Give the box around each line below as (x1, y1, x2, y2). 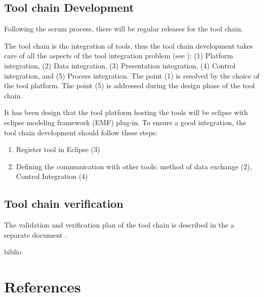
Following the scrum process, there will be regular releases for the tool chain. (4, 23, 243, 34)
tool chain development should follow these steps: (4, 127, 157, 137)
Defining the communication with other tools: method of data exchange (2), (16, 161, 252, 171)
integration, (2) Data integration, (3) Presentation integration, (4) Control (4, 60, 236, 70)
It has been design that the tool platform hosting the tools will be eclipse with (4, 107, 248, 118)
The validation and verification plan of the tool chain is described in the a (4, 219, 235, 230)
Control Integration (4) (16, 171, 88, 181)
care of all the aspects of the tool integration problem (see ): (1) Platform (4, 50, 233, 61)
